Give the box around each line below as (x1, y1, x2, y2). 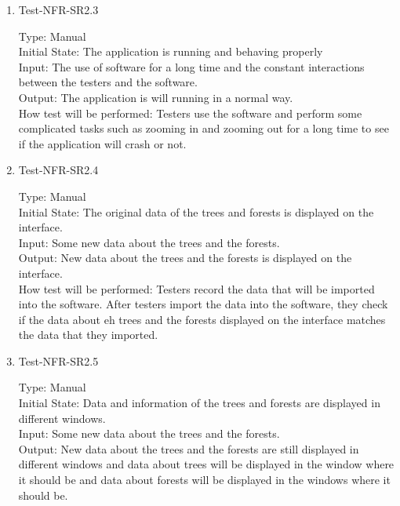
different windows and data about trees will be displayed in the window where (18, 456, 395, 472)
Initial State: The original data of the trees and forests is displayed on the (18, 203, 374, 220)
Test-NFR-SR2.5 (18, 352, 99, 369)
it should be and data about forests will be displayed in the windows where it (18, 471, 391, 488)
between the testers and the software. (18, 74, 198, 90)
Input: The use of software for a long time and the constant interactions (18, 58, 365, 75)
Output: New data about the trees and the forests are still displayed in (18, 440, 359, 457)
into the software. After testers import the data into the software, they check (18, 296, 388, 312)
